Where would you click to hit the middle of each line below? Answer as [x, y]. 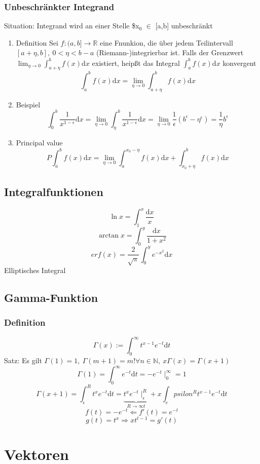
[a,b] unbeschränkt [184, 26]
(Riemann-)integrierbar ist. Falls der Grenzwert [170, 52]
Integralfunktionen [54, 191]
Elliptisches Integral [35, 270]
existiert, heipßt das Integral [136, 63]
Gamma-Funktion [51, 298]
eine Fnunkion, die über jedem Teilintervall [166, 42]
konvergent [239, 63]
